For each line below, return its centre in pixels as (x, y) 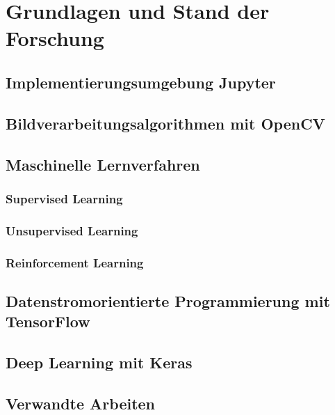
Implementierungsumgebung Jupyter (141, 82)
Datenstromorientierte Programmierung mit (168, 300)
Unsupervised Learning (72, 230)
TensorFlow (48, 321)
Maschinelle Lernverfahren (103, 164)
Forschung (55, 38)
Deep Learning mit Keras (99, 362)
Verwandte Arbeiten (81, 403)
